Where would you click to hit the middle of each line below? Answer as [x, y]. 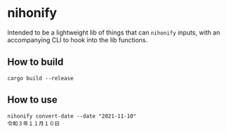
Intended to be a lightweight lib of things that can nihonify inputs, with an [113, 32]
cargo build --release [40, 78]
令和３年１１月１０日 [33, 123]
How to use [32, 100]
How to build [35, 62]
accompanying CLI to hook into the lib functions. [77, 39]
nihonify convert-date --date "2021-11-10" [72, 116]
